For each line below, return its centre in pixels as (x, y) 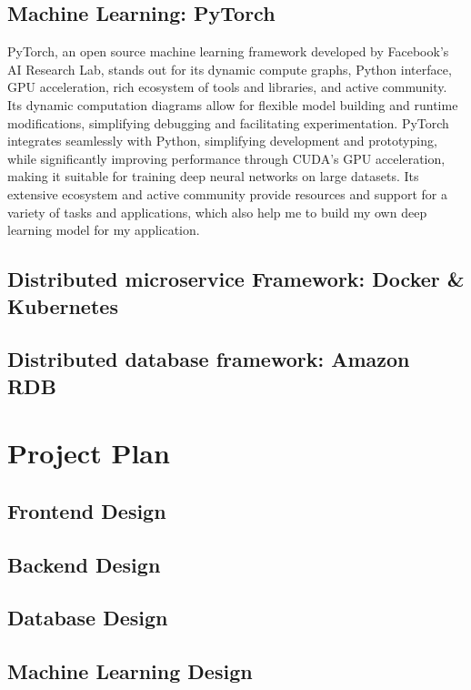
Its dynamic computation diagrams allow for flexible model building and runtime (233, 104)
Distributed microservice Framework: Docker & (236, 279)
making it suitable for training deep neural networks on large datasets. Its (213, 176)
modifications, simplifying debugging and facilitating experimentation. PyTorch (228, 122)
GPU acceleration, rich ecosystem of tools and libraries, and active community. (227, 87)
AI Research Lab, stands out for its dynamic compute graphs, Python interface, (230, 69)
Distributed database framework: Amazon (209, 359)
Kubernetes (63, 305)
